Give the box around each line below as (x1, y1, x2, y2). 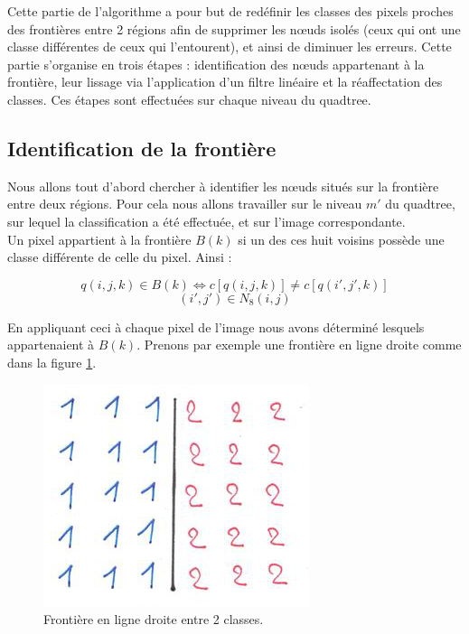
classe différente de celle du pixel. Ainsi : (7, 247, 232, 266)
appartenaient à (7, 335, 95, 354)
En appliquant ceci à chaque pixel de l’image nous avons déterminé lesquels (7, 317, 425, 336)
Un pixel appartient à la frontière (7, 229, 192, 248)
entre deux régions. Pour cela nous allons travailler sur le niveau (7, 194, 362, 213)
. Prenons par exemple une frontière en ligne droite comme (136, 335, 462, 354)
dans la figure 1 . (7, 352, 97, 371)
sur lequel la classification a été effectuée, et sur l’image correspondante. (7, 211, 406, 230)
